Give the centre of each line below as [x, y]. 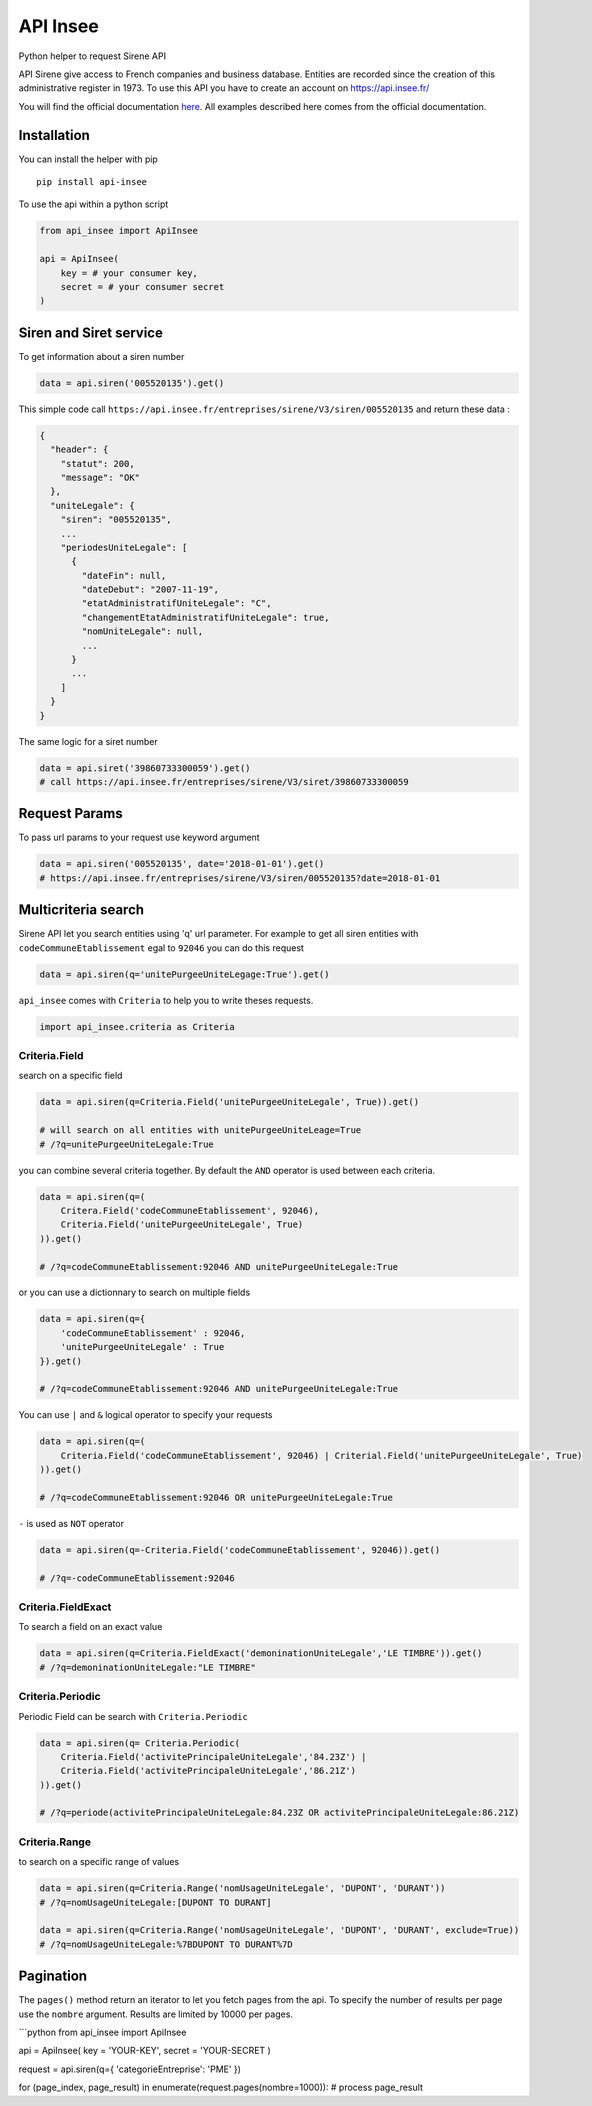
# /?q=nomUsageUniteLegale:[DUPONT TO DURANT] [155, 1902]
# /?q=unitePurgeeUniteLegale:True [126, 1144]
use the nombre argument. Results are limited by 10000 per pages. [156, 2014]
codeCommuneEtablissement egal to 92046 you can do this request [161, 947]
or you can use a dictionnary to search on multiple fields [134, 1292]
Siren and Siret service [91, 332]
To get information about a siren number [101, 356]
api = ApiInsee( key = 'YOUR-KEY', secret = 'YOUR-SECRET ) [145, 2051]
